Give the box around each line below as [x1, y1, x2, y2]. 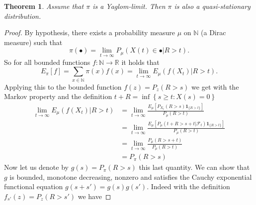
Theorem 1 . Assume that [4, 1, 84, 11]
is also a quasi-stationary [174, 1, 251, 11]
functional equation [4, 181, 63, 192]
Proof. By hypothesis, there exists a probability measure [4, 27, 175, 38]
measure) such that [4, 37, 63, 47]
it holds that [121, 56, 160, 67]
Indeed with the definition [151, 181, 230, 192]
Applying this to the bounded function [4, 81, 122, 92]
